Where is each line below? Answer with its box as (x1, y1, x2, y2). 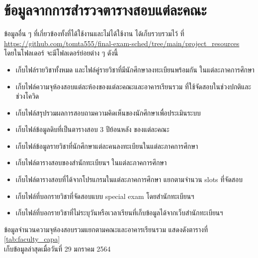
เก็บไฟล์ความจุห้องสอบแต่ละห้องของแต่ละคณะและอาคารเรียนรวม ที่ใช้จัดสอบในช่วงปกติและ (15, 81, 252, 91)
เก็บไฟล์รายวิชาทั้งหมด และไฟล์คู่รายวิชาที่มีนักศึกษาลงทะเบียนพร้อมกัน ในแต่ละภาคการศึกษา (15, 64, 255, 74)
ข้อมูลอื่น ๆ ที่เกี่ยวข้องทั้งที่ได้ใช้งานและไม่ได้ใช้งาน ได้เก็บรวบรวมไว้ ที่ (4, 28, 184, 39)
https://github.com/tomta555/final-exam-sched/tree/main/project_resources (4, 38, 240, 48)
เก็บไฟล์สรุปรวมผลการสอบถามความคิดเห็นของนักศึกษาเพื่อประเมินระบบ (15, 107, 201, 118)
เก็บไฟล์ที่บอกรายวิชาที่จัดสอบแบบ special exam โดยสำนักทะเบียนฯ (15, 191, 194, 201)
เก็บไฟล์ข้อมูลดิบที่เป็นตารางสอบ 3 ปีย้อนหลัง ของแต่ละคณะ (15, 124, 170, 134)
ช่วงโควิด (15, 91, 39, 101)
